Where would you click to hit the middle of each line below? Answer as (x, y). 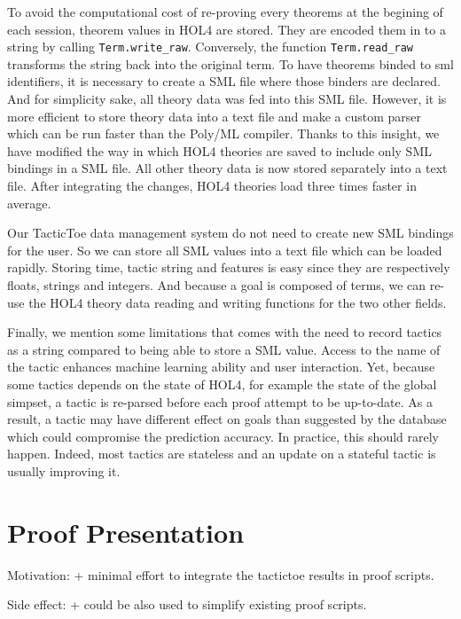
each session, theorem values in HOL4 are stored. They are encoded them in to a (227, 29)
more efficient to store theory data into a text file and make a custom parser (215, 116)
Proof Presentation (126, 532)
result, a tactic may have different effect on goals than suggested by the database (227, 419)
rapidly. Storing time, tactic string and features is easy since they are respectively (229, 267)
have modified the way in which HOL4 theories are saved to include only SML (219, 150)
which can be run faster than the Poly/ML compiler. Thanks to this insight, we (223, 133)
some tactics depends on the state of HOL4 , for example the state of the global (222, 384)
